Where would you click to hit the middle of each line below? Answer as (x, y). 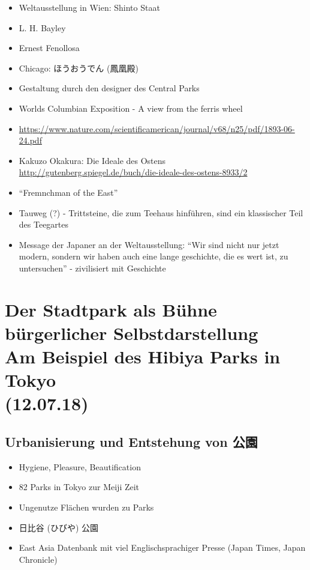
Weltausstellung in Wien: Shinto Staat (89, 7)
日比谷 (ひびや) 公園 (59, 527)
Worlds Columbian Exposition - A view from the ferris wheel (131, 108)
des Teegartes (44, 224)
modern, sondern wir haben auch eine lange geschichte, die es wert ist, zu (154, 256)
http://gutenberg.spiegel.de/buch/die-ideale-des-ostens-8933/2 (133, 172)
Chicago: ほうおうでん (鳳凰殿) (79, 68)
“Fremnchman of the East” (68, 192)
